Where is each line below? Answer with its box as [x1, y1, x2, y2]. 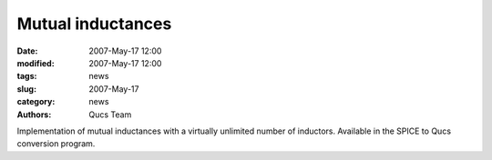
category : [16, 96, 56, 107]
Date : [16, 45, 38, 56]
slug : [16, 83, 36, 95]
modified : [16, 57, 55, 68]
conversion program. [16, 138, 96, 149]
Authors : [16, 109, 52, 120]
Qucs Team [88, 109, 132, 120]
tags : [16, 71, 37, 82]
